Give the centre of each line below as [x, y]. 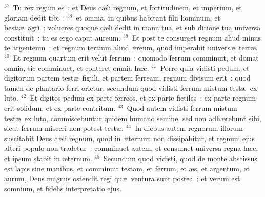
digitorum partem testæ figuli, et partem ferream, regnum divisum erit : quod [127, 78]
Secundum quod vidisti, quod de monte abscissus [180, 158]
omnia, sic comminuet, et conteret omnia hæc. [77, 67]
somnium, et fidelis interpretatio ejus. [63, 188]
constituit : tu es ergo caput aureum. [63, 37]
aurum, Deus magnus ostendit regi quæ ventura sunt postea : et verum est [122, 178]
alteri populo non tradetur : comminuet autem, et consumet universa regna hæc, [131, 148]
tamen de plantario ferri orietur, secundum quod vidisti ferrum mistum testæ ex [131, 87]
